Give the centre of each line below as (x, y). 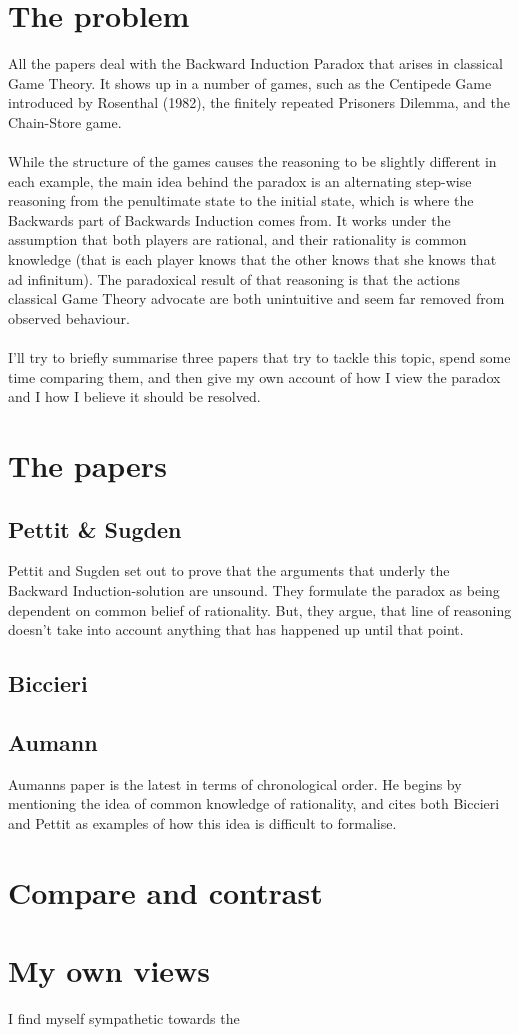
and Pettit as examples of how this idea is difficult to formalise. (202, 822)
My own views (109, 970)
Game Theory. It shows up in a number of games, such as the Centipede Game (250, 82)
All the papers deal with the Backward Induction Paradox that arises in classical (255, 63)
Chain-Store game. (65, 121)
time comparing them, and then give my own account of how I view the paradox (254, 376)
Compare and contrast (165, 891)
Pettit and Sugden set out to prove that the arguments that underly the (229, 570)
